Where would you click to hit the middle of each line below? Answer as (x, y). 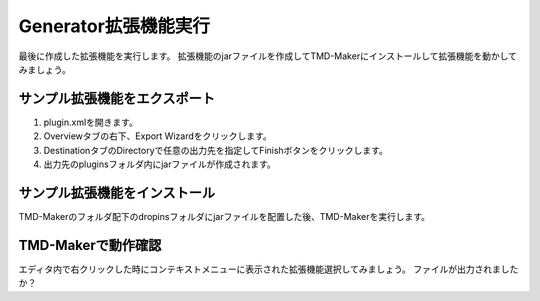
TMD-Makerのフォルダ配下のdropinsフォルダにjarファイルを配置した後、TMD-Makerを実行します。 (224, 216)
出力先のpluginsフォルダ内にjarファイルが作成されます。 (160, 164)
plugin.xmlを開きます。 (91, 122)
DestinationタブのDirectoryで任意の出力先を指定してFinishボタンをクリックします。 (216, 150)
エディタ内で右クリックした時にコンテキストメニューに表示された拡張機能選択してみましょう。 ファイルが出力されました (268, 269)
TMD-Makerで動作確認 (90, 245)
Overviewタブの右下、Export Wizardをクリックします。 (157, 136)
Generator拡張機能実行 (114, 26)
